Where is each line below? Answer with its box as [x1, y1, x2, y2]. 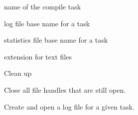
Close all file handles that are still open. [4, 84, 126, 95]
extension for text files [4, 51, 72, 61]
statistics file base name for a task [4, 35, 108, 45]
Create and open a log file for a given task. [4, 101, 135, 112]
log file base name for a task [4, 18, 90, 28]
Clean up [4, 68, 32, 78]
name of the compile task [4, 1, 81, 11]
